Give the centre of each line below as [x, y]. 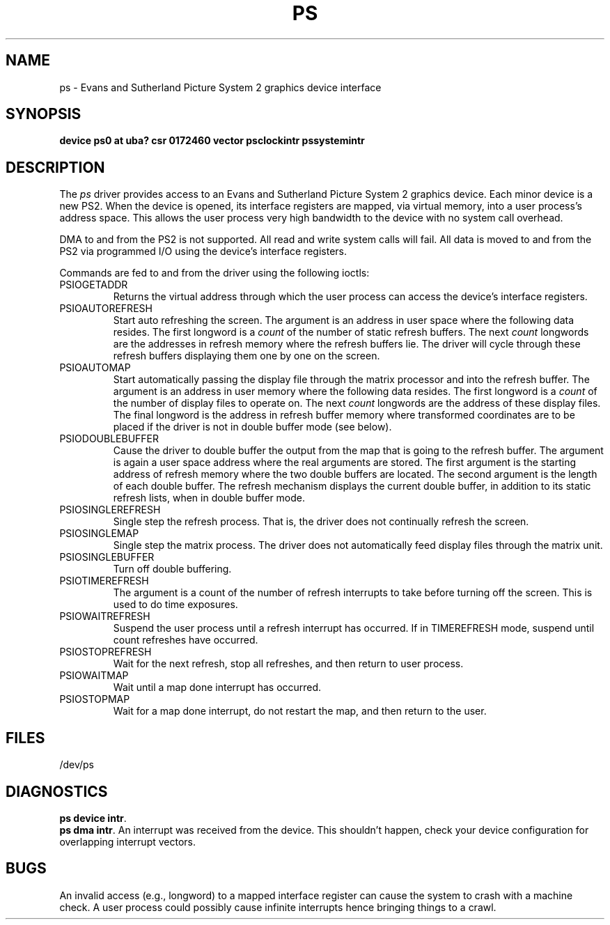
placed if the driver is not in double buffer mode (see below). [252, 427]
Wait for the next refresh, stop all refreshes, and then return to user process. [288, 664]
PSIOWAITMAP [94, 676]
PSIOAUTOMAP [95, 368]
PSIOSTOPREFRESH [105, 652]
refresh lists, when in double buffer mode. [209, 498]
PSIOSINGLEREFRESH [110, 510]
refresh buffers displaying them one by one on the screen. [247, 356]
